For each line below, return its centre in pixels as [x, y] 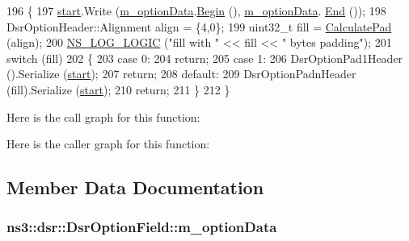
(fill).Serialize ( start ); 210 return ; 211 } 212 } [118, 89]
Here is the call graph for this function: [103, 116]
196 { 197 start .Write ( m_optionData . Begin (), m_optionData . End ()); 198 [196, 10]
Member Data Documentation [135, 187]
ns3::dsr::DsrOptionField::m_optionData [142, 227]
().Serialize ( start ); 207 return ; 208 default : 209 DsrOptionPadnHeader [181, 74]
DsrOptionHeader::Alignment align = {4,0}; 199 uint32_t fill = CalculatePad [199, 26]
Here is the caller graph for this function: [108, 144]
